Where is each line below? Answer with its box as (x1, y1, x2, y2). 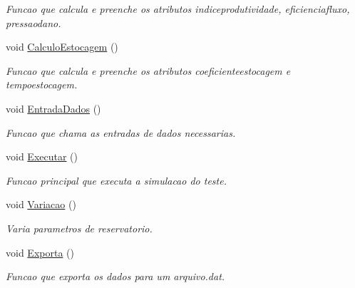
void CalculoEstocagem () (6, 39, 118, 54)
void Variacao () (6, 197, 76, 212)
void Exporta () (6, 245, 74, 259)
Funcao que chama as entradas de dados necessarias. (6, 125, 236, 140)
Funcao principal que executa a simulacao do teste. (6, 173, 227, 187)
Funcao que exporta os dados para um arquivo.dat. (6, 269, 225, 284)
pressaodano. (6, 15, 61, 30)
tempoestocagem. (6, 77, 78, 92)
